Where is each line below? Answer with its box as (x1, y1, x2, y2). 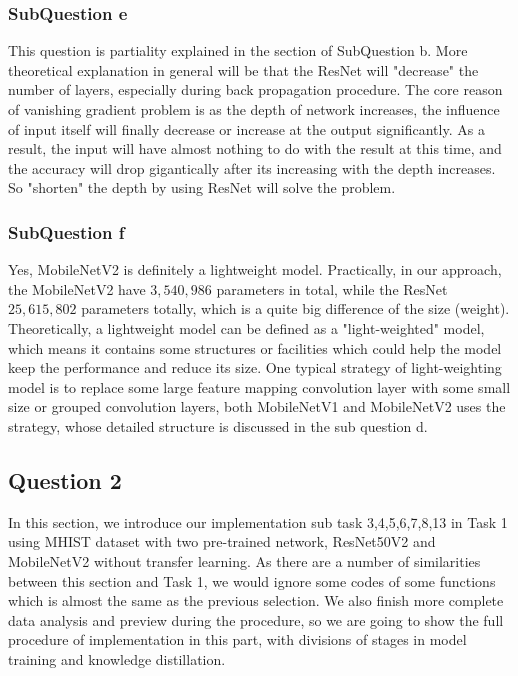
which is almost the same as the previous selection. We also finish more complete (8, 590, 504, 611)
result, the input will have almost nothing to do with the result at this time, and (8, 138, 502, 159)
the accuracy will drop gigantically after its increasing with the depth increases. (8, 157, 496, 178)
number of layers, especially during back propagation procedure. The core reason (8, 79, 503, 100)
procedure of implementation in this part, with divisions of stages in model (8, 629, 467, 650)
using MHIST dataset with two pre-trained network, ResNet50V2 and (8, 531, 436, 552)
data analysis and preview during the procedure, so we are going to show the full (8, 609, 504, 630)
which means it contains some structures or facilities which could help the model (8, 337, 502, 358)
